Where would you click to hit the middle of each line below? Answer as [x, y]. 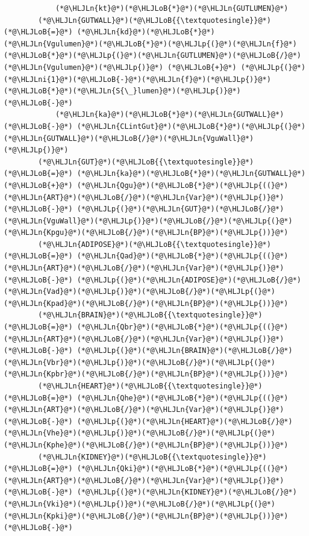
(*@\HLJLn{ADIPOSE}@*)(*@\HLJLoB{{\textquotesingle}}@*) [154, 244]
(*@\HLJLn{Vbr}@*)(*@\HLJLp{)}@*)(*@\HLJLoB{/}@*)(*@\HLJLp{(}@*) [140, 362]
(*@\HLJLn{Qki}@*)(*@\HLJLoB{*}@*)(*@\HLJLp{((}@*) [183, 469]
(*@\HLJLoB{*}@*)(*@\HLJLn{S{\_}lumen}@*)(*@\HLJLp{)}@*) [122, 91]
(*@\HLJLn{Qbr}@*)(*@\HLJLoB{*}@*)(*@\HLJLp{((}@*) [183, 327]
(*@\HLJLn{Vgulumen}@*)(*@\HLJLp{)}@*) [83, 67]
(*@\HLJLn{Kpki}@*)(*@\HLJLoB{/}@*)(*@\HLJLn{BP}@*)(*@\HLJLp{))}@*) [146, 516]
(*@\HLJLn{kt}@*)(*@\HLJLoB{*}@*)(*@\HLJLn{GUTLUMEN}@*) [172, 8]
